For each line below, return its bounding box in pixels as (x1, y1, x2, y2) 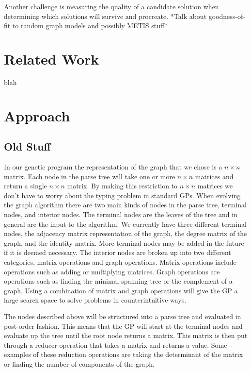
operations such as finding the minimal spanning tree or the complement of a (4, 276, 233, 286)
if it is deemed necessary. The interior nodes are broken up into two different (4, 247, 231, 257)
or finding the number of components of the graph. (4, 358, 155, 369)
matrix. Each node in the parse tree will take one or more (4, 171, 175, 181)
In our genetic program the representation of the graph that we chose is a (4, 162, 222, 172)
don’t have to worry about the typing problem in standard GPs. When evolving (4, 190, 241, 200)
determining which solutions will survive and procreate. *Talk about (4, 11, 207, 21)
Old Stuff (4, 139, 51, 154)
